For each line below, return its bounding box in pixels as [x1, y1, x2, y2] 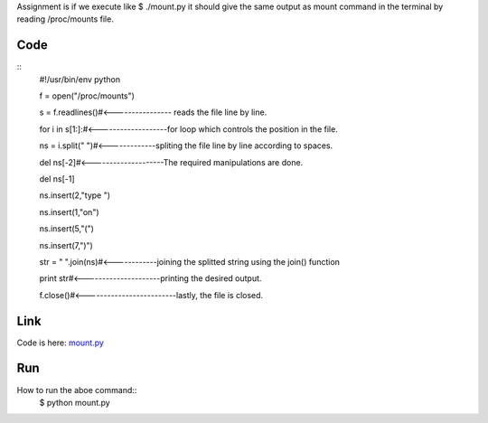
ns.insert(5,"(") [39, 223, 95, 234]
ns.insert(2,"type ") [39, 190, 111, 201]
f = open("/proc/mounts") [39, 90, 136, 101]
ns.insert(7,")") [39, 240, 94, 250]
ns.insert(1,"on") [39, 206, 99, 217]
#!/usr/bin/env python [39, 73, 121, 85]
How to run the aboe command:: [16, 384, 137, 395]
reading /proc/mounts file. [16, 14, 115, 24]
